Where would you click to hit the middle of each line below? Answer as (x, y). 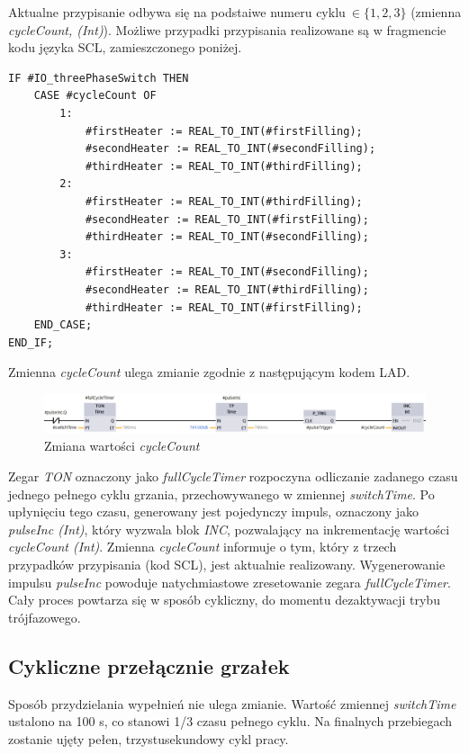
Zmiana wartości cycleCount (122, 446)
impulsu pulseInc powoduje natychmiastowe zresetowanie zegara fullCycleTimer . (230, 582)
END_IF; (31, 342)
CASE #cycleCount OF (95, 96)
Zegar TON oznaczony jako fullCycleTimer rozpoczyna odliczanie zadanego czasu (233, 476)
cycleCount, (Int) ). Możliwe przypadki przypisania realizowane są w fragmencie (227, 29)
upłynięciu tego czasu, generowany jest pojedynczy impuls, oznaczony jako (214, 512)
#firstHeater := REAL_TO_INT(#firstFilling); (224, 131)
